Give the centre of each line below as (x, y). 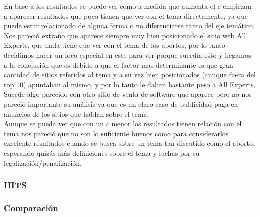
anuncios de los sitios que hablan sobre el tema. (77, 114)
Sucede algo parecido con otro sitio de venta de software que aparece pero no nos (128, 94)
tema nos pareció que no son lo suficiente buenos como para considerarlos (116, 133)
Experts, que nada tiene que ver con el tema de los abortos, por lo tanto (115, 45)
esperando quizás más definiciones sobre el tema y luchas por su (102, 153)
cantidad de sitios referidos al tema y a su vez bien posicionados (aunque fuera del (130, 75)
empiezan (237, 6)
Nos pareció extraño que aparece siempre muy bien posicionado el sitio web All (125, 35)
